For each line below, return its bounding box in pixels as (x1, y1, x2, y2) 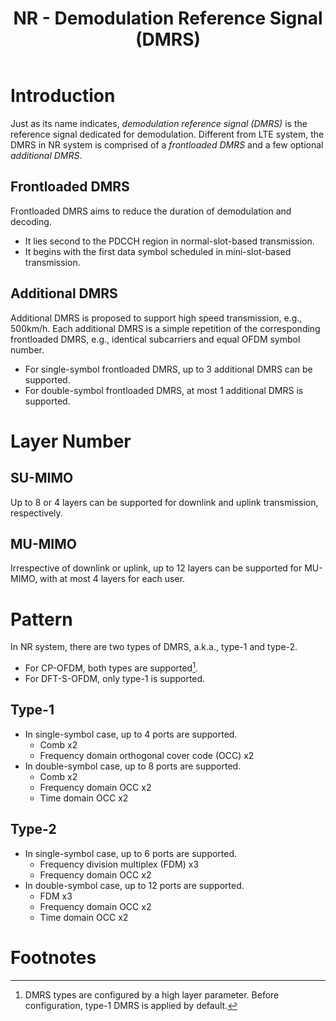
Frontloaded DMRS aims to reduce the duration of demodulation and (10, 205, 292, 217)
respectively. (10, 507, 63, 519)
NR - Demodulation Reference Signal (13, 7, 323, 30)
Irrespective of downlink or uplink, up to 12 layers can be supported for (10, 562, 303, 574)
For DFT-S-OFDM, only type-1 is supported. (24, 672, 206, 684)
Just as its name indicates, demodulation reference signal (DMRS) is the (10, 117, 308, 129)
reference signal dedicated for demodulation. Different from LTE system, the (10, 128, 325, 140)
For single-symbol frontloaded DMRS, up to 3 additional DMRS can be (24, 363, 313, 375)
